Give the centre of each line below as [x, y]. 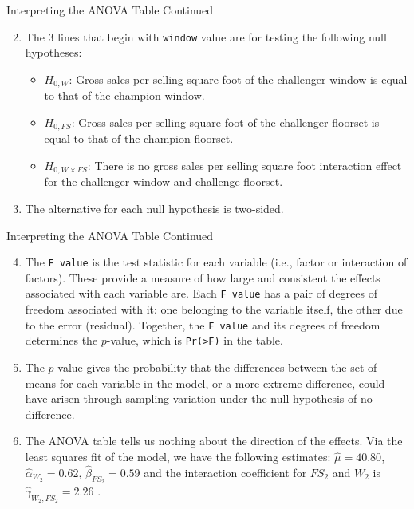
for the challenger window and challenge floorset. [164, 182]
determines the [61, 340]
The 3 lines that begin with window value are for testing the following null [206, 36]
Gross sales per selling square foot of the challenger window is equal [242, 79]
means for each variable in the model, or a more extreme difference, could [205, 383]
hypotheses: [53, 52]
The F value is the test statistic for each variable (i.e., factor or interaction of [216, 262]
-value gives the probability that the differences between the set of [215, 367]
